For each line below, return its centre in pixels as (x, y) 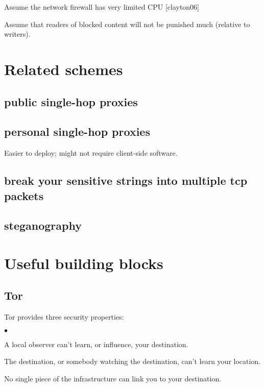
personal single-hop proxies (77, 131)
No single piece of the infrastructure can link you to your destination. (113, 379)
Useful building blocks (84, 263)
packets (24, 195)
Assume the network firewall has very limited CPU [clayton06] (102, 7)
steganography (43, 225)
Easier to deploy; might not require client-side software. (91, 153)
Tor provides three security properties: (64, 317)
